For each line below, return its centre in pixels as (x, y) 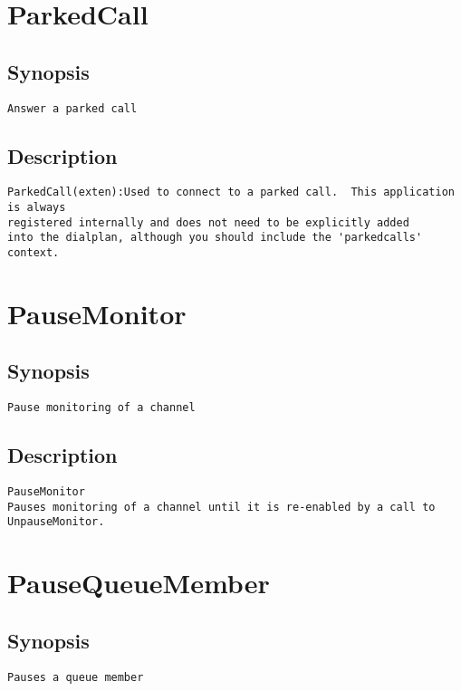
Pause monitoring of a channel (101, 408)
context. (34, 253)
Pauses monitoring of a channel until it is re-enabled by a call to (221, 507)
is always (37, 208)
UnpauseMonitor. (56, 522)
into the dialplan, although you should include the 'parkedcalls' (215, 238)
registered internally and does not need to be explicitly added (208, 222)
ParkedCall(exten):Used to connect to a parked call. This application (231, 192)
